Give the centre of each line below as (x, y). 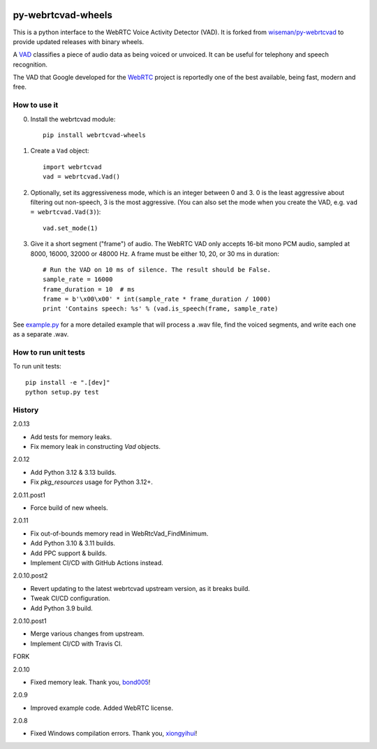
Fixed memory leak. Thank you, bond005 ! (90, 682)
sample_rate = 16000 (78, 279)
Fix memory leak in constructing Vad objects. (95, 447)
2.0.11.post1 (29, 495)
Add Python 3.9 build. (62, 608)
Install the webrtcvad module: (73, 119)
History (26, 410)
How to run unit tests (49, 352)
